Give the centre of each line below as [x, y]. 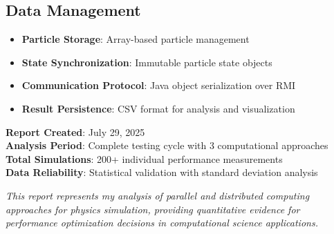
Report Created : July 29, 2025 [75, 131]
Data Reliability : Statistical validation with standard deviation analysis [162, 172]
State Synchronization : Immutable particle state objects [147, 62]
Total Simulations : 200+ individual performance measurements [144, 158]
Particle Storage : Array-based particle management [136, 39]
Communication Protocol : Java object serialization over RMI [159, 85]
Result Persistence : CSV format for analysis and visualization [158, 108]
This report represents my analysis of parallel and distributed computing [158, 195]
